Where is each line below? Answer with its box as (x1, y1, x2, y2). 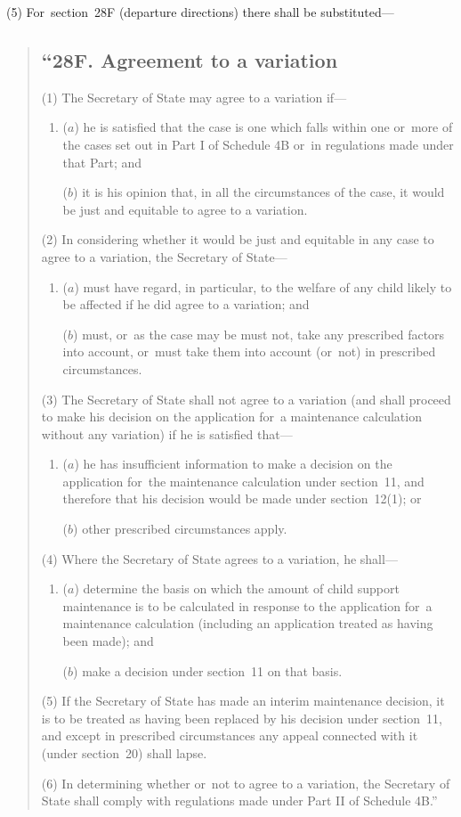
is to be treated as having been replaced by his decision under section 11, (41, 708, 442, 727)
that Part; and (62, 152, 142, 171)
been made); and (62, 632, 154, 650)
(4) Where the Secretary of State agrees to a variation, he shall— (41, 549, 398, 568)
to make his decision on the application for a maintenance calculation (41, 407, 422, 426)
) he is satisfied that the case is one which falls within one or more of (74, 118, 453, 136)
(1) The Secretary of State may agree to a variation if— (41, 87, 347, 106)
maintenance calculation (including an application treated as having (62, 614, 433, 633)
